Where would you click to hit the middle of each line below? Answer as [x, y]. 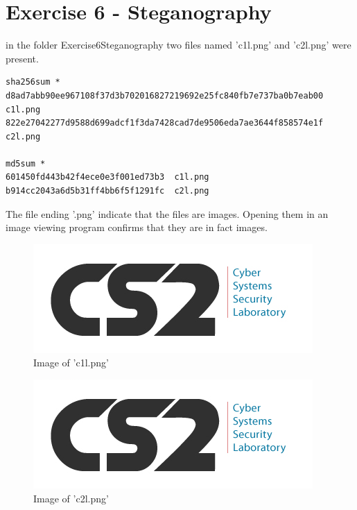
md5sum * [26, 163]
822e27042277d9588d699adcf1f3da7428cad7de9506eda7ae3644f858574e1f [165, 123]
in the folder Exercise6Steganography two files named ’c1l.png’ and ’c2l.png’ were [178, 45]
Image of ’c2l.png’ [71, 498]
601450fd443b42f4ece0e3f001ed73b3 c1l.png [107, 177]
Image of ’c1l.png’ [71, 363]
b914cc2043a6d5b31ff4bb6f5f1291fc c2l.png [107, 191]
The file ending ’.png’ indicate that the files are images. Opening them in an [167, 213]
